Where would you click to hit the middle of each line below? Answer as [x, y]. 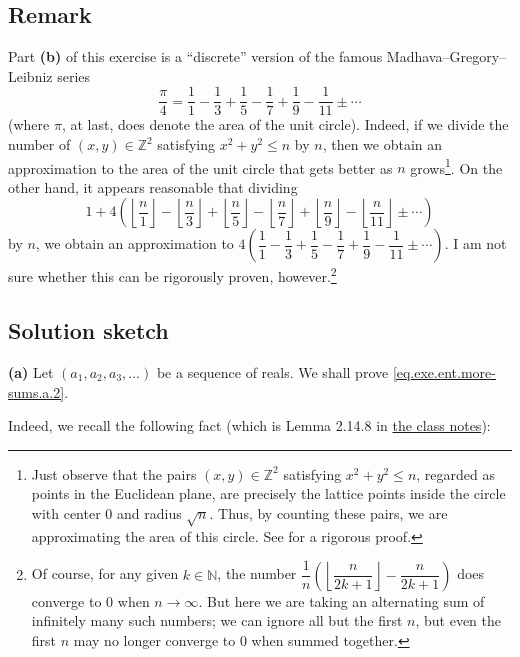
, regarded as [456, 473]
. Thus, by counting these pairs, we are [328, 512]
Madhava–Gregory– [446, 56]
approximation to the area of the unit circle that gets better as [200, 167]
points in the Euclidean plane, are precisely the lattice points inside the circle [268, 493]
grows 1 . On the [456, 166]
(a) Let [31, 371]
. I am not [475, 243]
